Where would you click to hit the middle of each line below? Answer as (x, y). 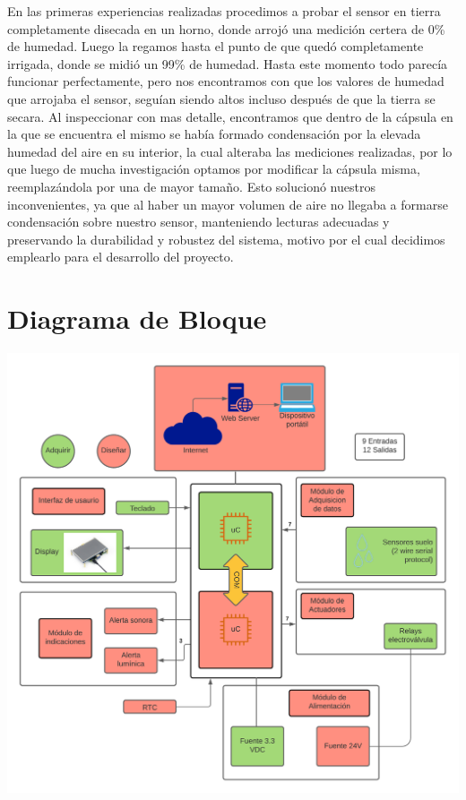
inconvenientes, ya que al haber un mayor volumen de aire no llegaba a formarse (228, 204)
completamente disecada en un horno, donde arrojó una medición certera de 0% (226, 28)
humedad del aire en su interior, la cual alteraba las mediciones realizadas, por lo (230, 151)
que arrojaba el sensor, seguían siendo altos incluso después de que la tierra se (221, 98)
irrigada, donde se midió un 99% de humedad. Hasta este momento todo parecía (228, 63)
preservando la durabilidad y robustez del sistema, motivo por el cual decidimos (226, 239)
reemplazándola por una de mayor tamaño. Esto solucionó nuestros (191, 186)
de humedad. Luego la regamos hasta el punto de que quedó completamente (216, 46)
